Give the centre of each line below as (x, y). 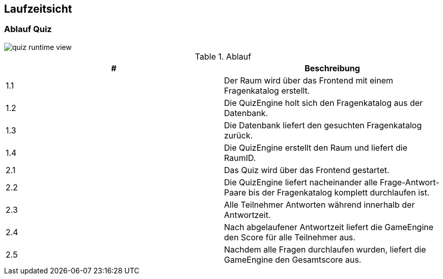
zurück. (239, 135)
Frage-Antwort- (409, 182)
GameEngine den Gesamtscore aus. (293, 259)
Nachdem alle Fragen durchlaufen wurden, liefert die (325, 249)
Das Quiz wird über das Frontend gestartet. (307, 170)
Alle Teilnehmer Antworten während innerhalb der (320, 204)
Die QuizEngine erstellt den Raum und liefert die (316, 147)
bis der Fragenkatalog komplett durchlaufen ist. (339, 192)
